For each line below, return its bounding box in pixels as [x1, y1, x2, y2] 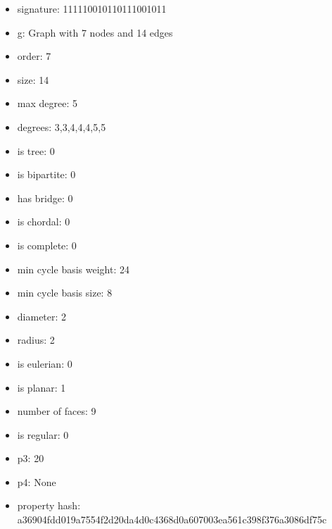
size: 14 [17, 72, 49, 87]
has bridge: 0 [17, 190, 73, 205]
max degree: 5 [17, 96, 77, 111]
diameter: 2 [17, 309, 67, 323]
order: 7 [17, 49, 51, 63]
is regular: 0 [17, 427, 69, 442]
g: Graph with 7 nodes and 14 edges [17, 25, 173, 39]
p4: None [17, 474, 56, 489]
